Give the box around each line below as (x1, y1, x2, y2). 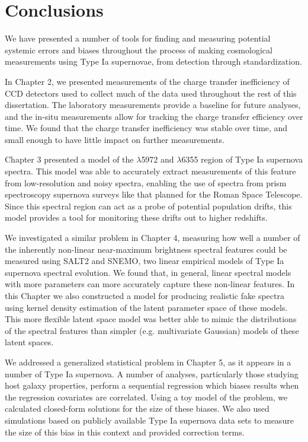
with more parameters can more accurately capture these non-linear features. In (5, 278, 295, 290)
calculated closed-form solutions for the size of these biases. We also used (5, 402, 269, 415)
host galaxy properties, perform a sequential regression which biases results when (5, 379, 299, 392)
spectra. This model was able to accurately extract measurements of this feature (5, 165, 296, 177)
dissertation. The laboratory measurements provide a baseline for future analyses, (5, 98, 301, 111)
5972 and (141, 153, 174, 166)
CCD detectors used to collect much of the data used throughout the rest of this (5, 87, 297, 99)
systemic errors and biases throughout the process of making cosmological (5, 43, 272, 56)
